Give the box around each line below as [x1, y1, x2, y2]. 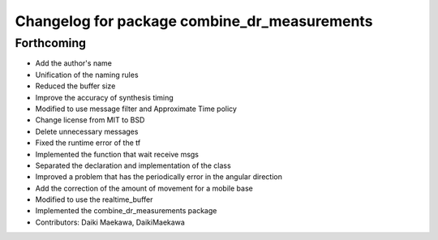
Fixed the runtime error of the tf [35, 138, 141, 148]
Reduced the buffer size [35, 81, 116, 91]
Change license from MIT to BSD [35, 115, 145, 125]
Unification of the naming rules [35, 70, 139, 79]
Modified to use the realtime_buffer [35, 195, 153, 204]
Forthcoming [15, 36, 87, 50]
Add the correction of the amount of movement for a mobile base [35, 183, 253, 193]
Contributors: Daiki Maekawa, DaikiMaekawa [35, 217, 186, 227]
